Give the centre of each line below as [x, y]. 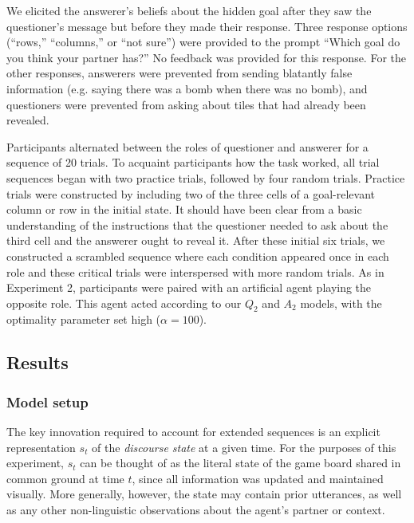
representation [41, 447]
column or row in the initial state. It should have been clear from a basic [184, 209]
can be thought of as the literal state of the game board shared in [241, 463]
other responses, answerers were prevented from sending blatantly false [179, 73]
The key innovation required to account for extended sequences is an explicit [193, 432]
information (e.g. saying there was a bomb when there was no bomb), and [187, 88]
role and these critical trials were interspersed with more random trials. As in [195, 271]
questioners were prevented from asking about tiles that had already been [186, 104]
